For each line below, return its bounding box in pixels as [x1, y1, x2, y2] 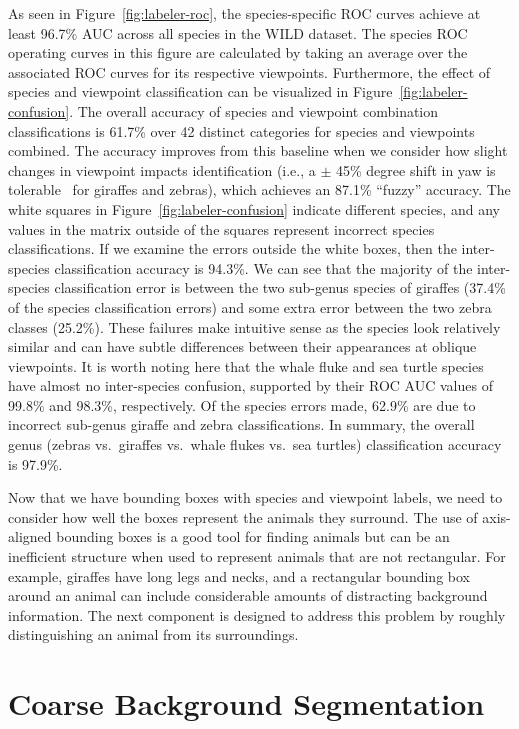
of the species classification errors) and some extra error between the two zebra [8, 296, 492, 317]
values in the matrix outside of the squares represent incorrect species [8, 218, 435, 239]
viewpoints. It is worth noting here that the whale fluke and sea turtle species [8, 355, 484, 376]
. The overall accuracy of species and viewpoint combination [69, 100, 439, 121]
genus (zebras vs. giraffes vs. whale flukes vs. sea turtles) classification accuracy [8, 434, 502, 455]
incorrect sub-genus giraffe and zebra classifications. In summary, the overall [8, 414, 475, 435]
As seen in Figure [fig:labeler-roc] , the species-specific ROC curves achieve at [8, 3, 481, 23]
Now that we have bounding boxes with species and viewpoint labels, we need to [8, 487, 503, 508]
